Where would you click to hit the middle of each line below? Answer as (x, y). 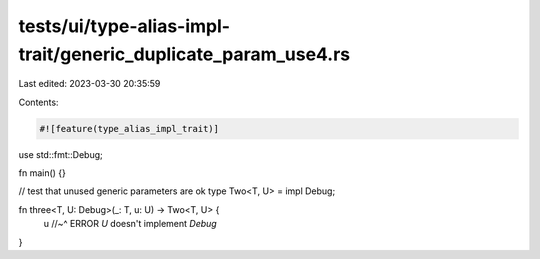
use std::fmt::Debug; (61, 154)
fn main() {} (42, 173)
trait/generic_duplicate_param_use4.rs (184, 54)
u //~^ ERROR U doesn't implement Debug (130, 224)
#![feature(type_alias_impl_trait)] (129, 128)
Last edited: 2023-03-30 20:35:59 (89, 84)
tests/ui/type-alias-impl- (124, 26)
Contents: (38, 102)
